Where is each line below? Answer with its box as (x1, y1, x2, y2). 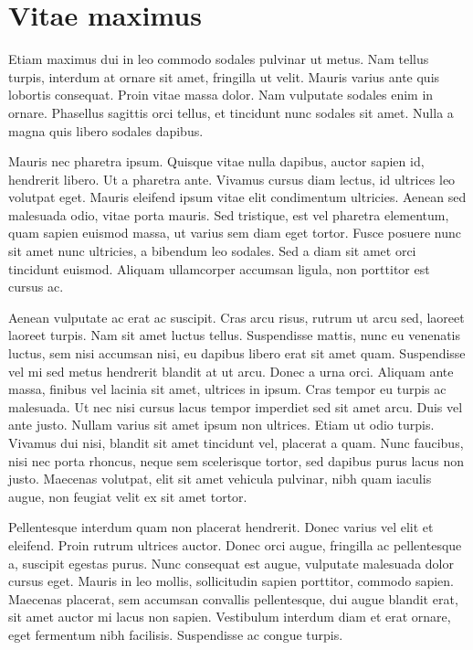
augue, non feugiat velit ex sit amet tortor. (8, 486, 247, 506)
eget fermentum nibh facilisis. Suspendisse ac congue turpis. (8, 624, 343, 644)
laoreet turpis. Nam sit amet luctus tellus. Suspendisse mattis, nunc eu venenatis (8, 325, 461, 345)
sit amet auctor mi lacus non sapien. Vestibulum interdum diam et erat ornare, (8, 607, 451, 626)
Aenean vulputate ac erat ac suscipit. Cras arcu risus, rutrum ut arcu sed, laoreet (8, 307, 465, 326)
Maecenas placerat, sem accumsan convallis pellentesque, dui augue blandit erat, (8, 589, 458, 608)
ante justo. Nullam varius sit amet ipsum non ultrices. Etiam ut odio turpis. (8, 415, 435, 434)
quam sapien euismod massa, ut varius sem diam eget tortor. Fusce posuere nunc (8, 223, 461, 242)
